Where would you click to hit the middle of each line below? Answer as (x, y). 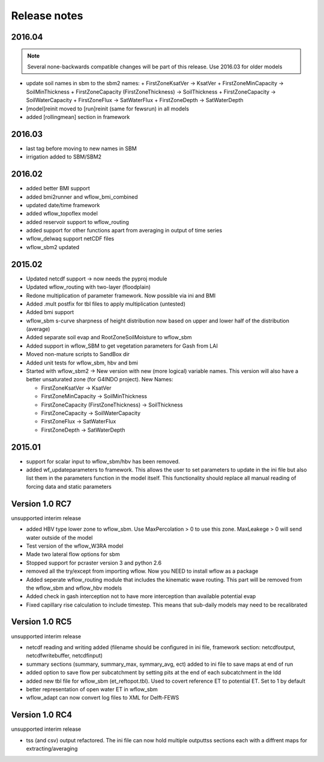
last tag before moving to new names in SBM (82, 148)
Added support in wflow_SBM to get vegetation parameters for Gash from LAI (122, 346)
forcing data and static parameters (69, 486)
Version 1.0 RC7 (41, 503)
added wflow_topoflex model (62, 214)
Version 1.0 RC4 (41, 715)
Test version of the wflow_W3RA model (75, 546)
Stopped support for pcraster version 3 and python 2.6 (94, 563)
